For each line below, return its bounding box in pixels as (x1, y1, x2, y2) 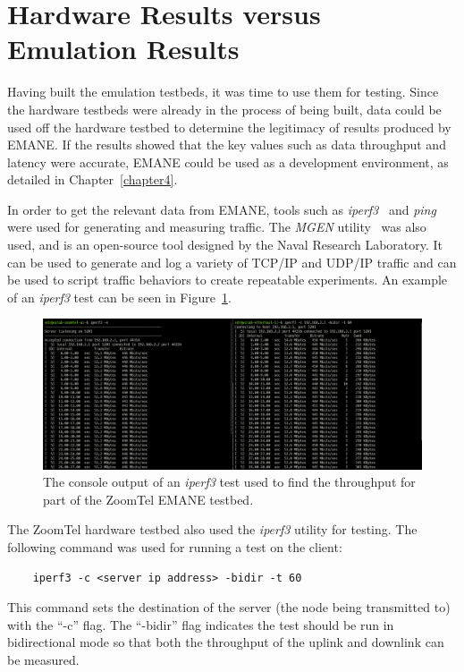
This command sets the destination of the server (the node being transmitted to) (7, 598, 451, 617)
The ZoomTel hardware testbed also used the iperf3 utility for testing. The (7, 520, 418, 539)
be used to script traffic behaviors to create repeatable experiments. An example (7, 270, 448, 289)
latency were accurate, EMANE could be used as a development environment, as (7, 152, 449, 171)
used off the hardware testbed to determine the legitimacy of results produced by (7, 117, 451, 136)
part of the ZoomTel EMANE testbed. (43, 489, 254, 508)
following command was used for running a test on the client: (7, 537, 342, 556)
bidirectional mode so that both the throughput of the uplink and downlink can (7, 633, 444, 651)
